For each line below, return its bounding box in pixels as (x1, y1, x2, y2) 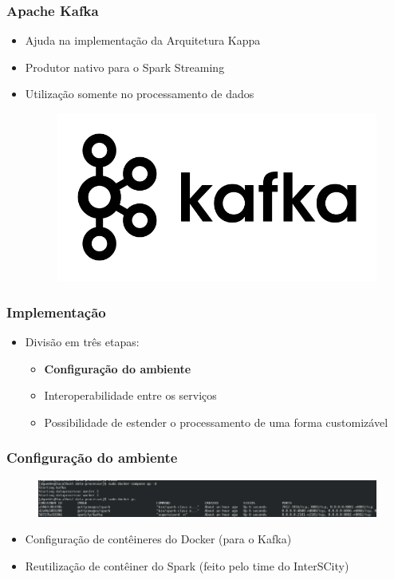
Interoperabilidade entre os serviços (44, 387, 217, 404)
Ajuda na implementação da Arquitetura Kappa (25, 32, 261, 49)
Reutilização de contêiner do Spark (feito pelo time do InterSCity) (25, 557, 349, 574)
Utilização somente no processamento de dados (25, 85, 254, 102)
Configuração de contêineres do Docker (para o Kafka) (25, 531, 292, 547)
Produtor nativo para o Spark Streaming (25, 58, 225, 75)
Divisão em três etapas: (25, 333, 140, 350)
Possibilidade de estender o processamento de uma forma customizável (44, 413, 388, 430)
